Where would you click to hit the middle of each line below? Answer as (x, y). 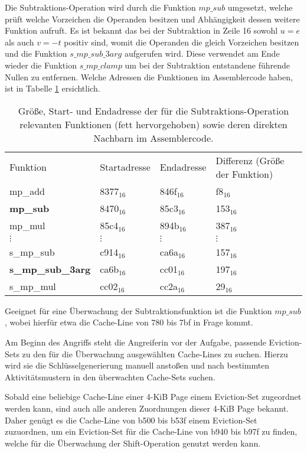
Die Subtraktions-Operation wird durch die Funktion (100, 7)
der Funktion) (244, 174)
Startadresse (125, 167)
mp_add (27, 191)
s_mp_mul (33, 286)
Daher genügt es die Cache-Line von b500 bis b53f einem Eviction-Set (131, 420)
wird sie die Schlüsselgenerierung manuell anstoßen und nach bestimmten (137, 365)
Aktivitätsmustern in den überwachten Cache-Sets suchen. (110, 377)
